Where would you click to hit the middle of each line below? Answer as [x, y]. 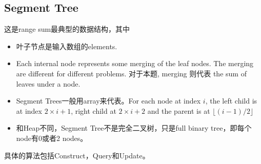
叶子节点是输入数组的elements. [67, 46]
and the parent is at [179, 110]
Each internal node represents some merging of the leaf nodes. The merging [135, 63]
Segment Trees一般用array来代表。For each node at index [108, 101]
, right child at [94, 110]
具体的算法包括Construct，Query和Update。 [77, 155]
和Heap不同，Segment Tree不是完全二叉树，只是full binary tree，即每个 [134, 128]
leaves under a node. [48, 83]
